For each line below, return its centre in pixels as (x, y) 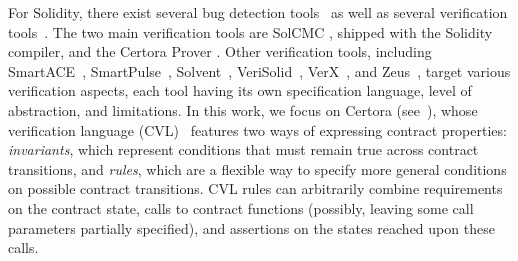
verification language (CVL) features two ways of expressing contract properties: (257, 129)
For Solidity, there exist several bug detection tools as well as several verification (258, 12)
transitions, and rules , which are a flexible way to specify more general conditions (257, 168)
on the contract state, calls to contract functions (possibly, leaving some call (241, 207)
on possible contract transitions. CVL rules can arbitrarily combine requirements (255, 188)
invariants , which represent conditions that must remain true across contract (243, 149)
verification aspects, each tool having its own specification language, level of (240, 90)
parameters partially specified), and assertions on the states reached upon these (251, 227)
